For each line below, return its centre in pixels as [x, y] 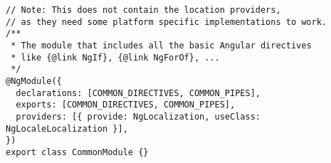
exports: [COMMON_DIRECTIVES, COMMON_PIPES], [126, 105]
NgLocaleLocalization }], [67, 128]
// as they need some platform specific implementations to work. [167, 22]
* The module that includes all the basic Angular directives [161, 45]
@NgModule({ [34, 81]
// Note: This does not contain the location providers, [143, 10]
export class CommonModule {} [77, 152]
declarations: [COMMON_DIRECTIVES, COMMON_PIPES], [138, 93]
